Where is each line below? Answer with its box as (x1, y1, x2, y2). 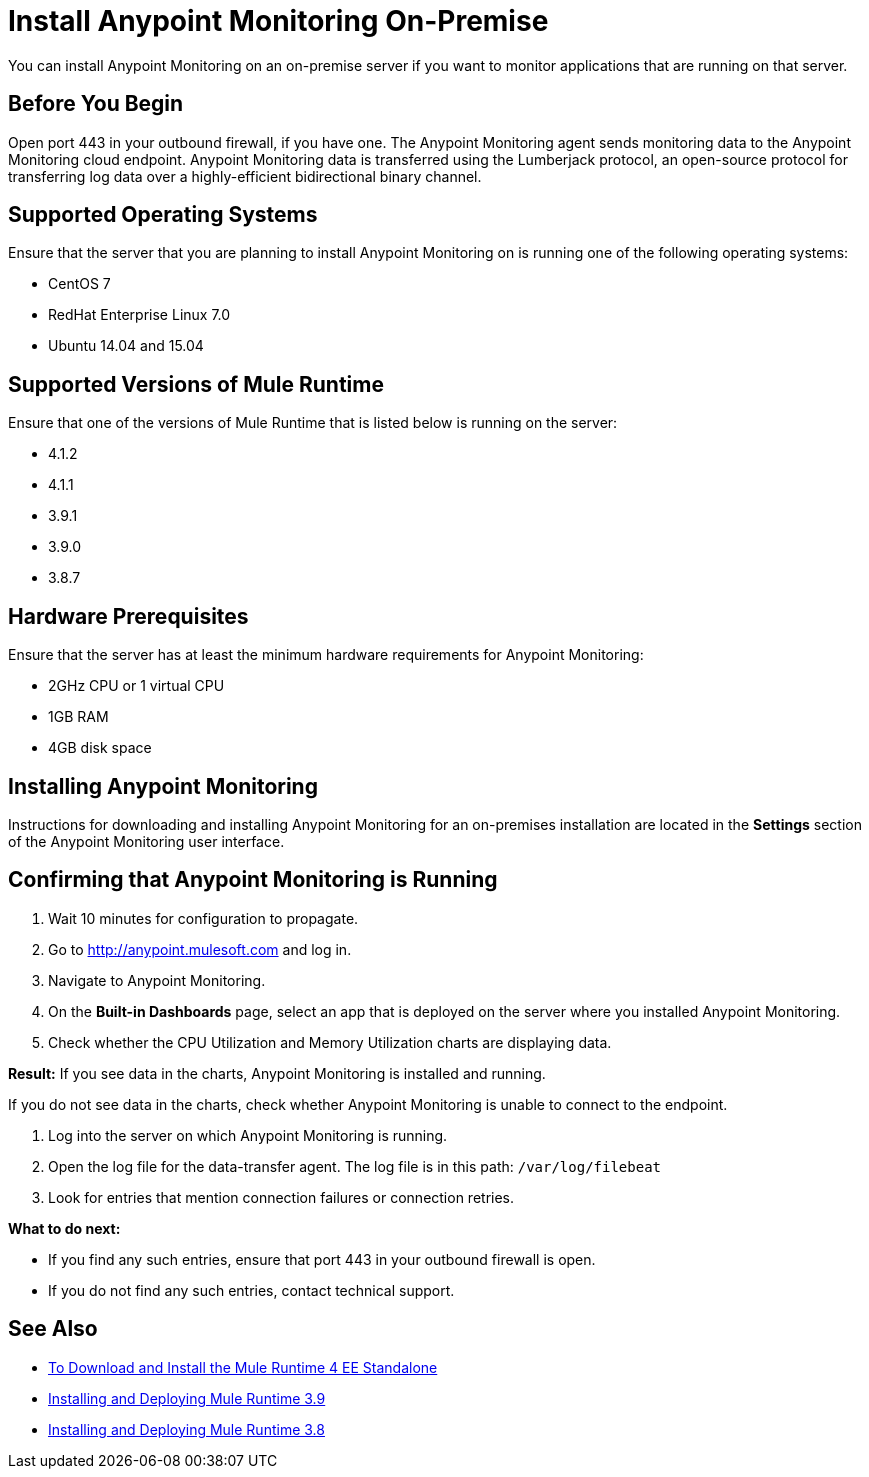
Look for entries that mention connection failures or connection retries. (48, 1188, 515, 1206)
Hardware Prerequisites (8, 603, 249, 629)
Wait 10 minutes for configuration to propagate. (48, 909, 359, 927)
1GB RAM (48, 708, 109, 726)
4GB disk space (48, 739, 152, 757)
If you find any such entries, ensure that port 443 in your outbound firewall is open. (48, 1250, 596, 1268)
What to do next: (8, 1219, 121, 1237)
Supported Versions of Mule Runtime (8, 371, 384, 397)
